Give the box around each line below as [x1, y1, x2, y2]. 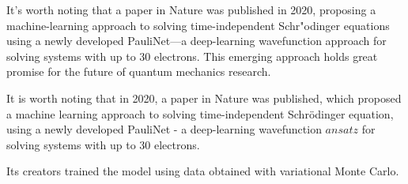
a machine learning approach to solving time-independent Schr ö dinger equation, [6, 105, 394, 122]
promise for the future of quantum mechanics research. [6, 63, 271, 80]
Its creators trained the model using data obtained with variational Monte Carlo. [6, 163, 399, 179]
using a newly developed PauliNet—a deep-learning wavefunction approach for [6, 32, 387, 49]
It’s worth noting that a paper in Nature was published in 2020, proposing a [6, 2, 376, 17]
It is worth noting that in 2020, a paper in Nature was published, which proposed [6, 89, 402, 106]
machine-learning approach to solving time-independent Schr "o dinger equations [6, 17, 390, 33]
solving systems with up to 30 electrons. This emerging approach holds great [6, 47, 378, 64]
